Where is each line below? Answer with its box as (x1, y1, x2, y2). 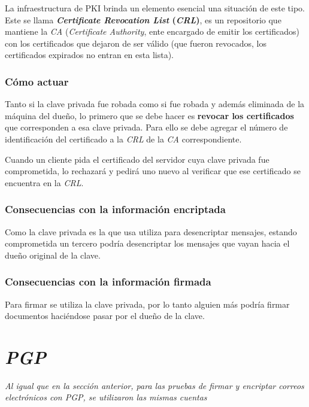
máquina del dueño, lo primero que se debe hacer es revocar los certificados (5, 109, 294, 122)
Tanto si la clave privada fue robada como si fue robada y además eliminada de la (5, 98, 305, 110)
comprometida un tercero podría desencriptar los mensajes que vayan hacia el (5, 237, 290, 250)
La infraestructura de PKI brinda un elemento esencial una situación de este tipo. (5, 2, 305, 14)
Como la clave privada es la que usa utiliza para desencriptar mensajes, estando (5, 225, 297, 238)
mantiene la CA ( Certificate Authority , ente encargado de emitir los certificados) (5, 25, 300, 38)
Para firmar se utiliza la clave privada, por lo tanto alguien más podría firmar (5, 297, 290, 310)
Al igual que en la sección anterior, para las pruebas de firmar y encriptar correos (5, 379, 304, 391)
